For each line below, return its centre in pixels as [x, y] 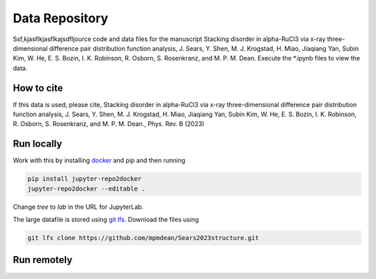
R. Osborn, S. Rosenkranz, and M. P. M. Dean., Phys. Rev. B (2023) [109, 124]
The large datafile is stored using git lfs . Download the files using [106, 220]
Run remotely [43, 260]
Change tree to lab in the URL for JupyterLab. [78, 207]
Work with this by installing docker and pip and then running [99, 161]
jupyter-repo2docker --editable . [86, 189]
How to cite [38, 88]
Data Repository [61, 18]
